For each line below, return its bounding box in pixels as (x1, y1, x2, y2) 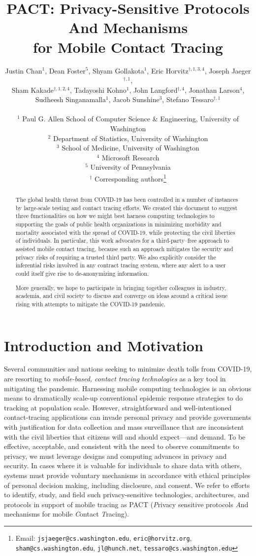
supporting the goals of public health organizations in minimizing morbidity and (15, 220, 222, 228)
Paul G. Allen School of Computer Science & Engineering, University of (22, 113, 239, 124)
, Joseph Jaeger (204, 65, 251, 75)
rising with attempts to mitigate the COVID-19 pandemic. (15, 299, 165, 308)
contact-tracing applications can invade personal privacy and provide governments (4, 412, 252, 422)
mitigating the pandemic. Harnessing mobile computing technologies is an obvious (4, 383, 252, 393)
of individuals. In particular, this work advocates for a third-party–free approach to (15, 236, 229, 245)
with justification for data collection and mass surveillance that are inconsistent (4, 422, 244, 432)
